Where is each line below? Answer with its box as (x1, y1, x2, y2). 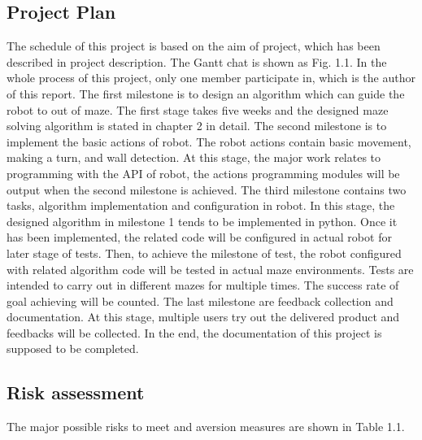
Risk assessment (7, 380, 145, 405)
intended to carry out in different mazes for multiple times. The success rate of (7, 277, 399, 294)
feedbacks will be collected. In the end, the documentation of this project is (7, 324, 382, 341)
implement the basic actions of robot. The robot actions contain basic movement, (7, 133, 411, 150)
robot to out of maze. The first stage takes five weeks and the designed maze (7, 101, 389, 118)
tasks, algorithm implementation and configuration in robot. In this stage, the (7, 197, 395, 214)
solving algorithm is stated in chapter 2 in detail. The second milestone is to (7, 117, 387, 134)
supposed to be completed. (7, 340, 139, 357)
